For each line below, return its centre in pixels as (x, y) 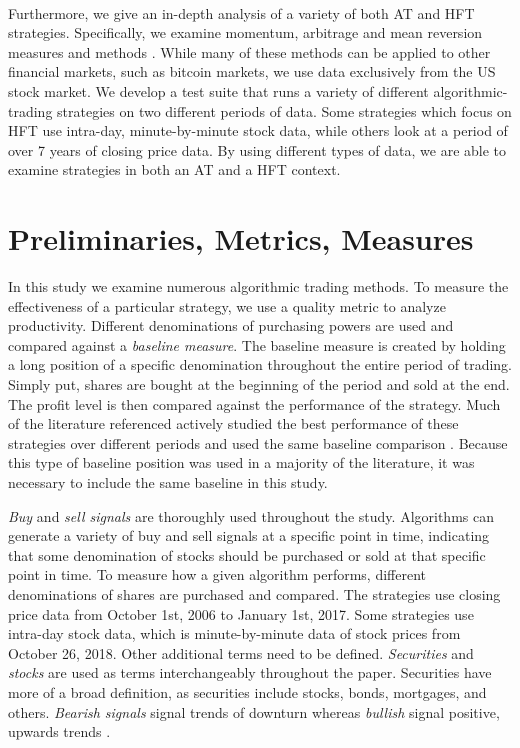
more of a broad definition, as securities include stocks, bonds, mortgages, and (247, 691)
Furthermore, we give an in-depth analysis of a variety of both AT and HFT (241, 12)
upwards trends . (59, 731)
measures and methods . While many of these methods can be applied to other (249, 51)
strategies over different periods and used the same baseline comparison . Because (258, 442)
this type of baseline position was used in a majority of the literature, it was (241, 462)
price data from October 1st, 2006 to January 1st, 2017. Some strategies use (241, 613)
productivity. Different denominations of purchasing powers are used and (231, 325)
